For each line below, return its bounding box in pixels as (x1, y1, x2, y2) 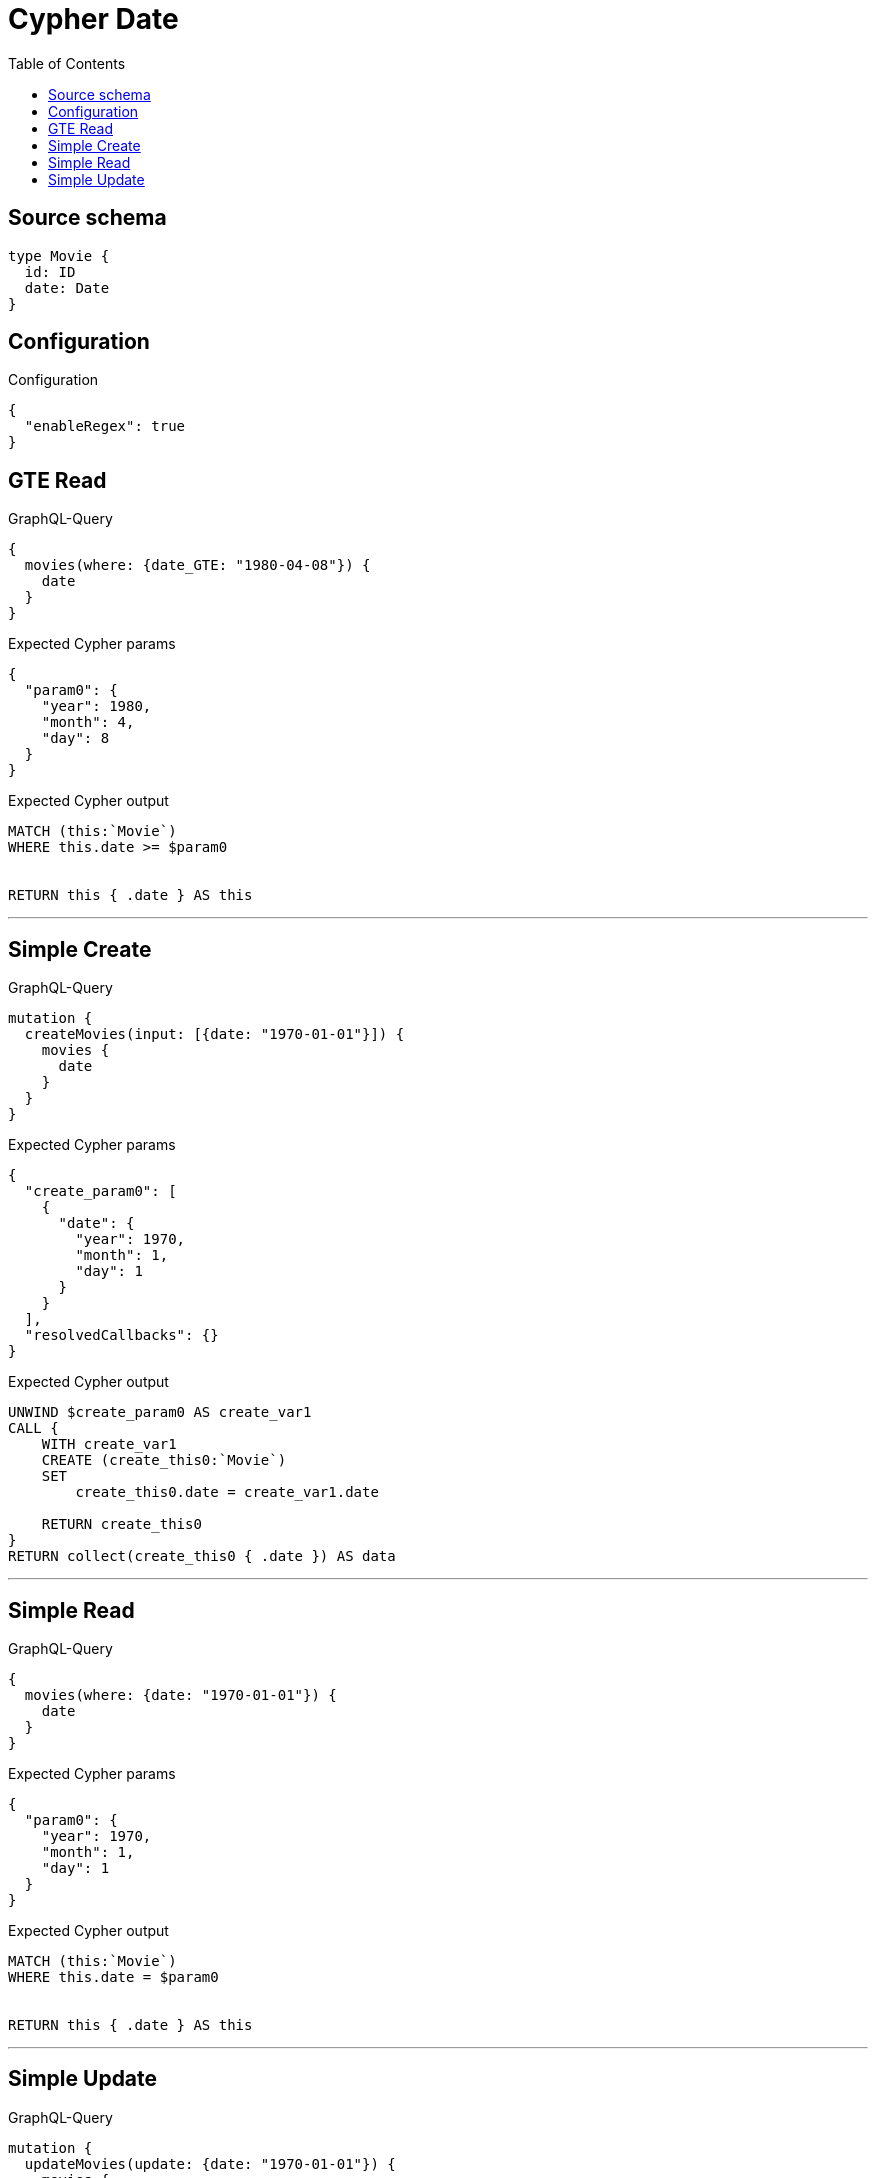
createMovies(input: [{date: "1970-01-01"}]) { (24, 1026, 405, 1043)
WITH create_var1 (41, 1436, 177, 1453)
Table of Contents (8, 54, 126, 72)
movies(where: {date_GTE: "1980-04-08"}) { (24, 557, 371, 574)
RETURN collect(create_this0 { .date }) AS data (8, 1548, 396, 1565)
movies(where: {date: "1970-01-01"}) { (24, 1686, 337, 1703)
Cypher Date (8, 2, 179, 36)
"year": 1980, (41, 698, 152, 715)
